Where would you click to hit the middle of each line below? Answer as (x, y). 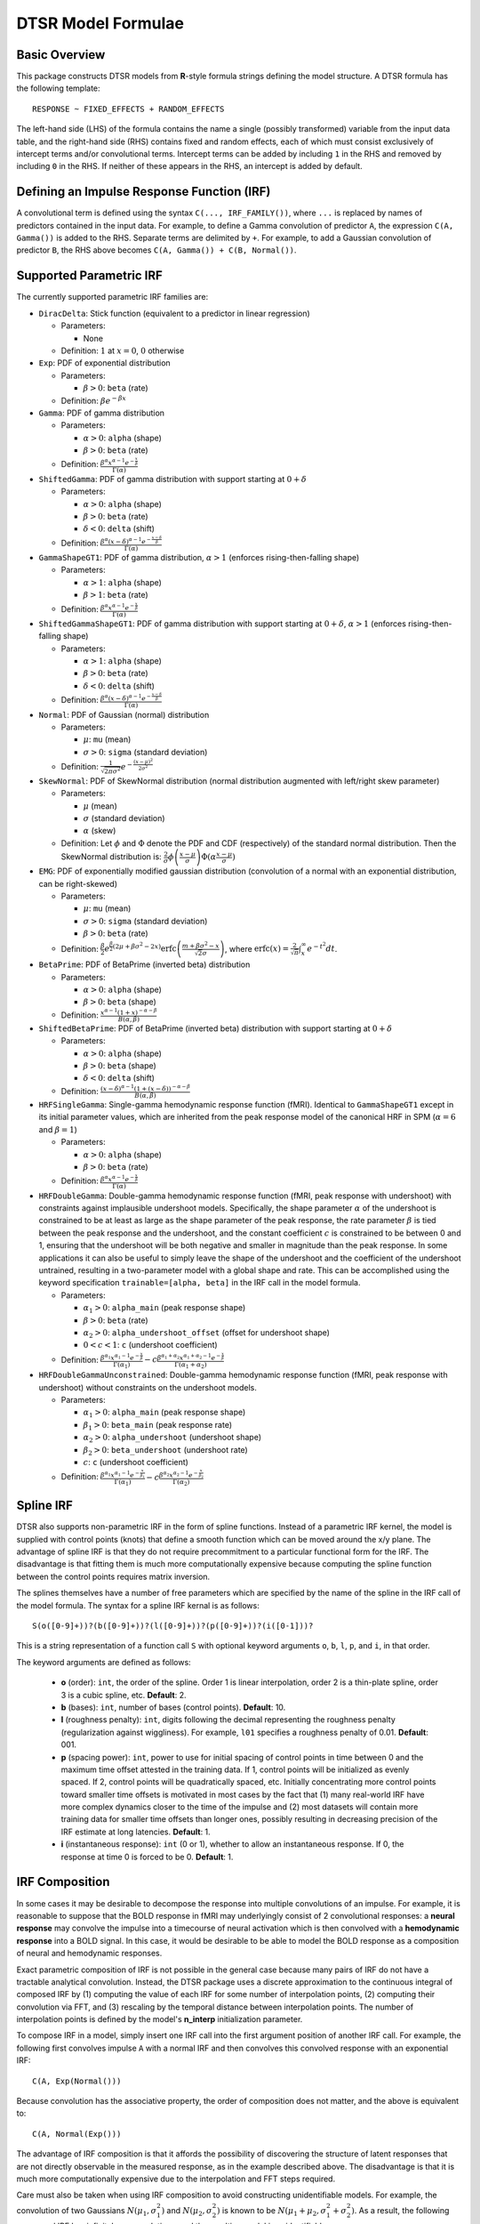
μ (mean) (100, 806)
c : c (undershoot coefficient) (136, 1462)
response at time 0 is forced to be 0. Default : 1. (147, 1857)
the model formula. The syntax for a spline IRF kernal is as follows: (138, 1605)
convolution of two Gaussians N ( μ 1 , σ (87, 2211)
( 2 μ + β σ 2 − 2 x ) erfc (144, 947)
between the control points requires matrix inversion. (113, 1576)
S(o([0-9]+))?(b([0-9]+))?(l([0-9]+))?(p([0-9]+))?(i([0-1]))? (173, 1626)
